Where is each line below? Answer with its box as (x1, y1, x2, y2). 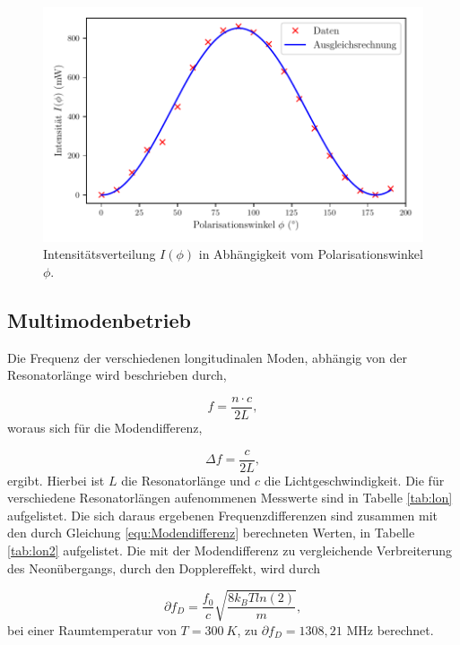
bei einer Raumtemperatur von (7, 620, 177, 639)
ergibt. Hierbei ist (7, 470, 105, 489)
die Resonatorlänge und (121, 470, 251, 489)
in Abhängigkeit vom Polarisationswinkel (198, 245, 423, 263)
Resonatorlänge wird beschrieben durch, (7, 365, 227, 384)
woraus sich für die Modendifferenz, (7, 418, 203, 437)
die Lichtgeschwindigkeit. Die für (264, 470, 445, 489)
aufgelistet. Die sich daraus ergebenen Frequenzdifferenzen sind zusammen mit (7, 505, 438, 524)
